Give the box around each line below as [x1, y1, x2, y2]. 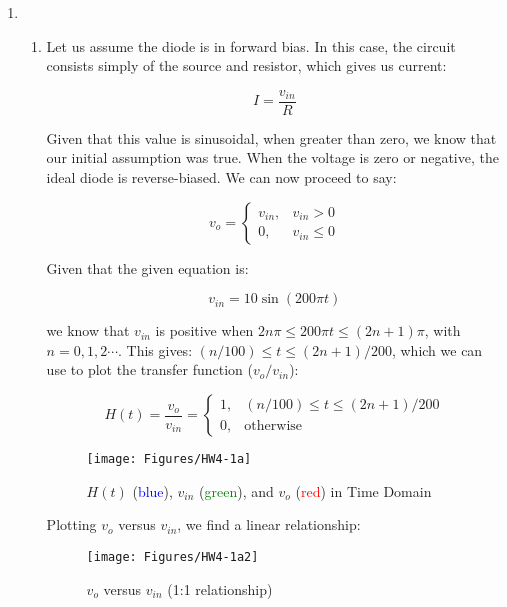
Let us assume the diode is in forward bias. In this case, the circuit [46, 35, 456, 56]
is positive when [155, 320, 254, 341]
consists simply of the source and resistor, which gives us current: [46, 55, 447, 76]
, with [424, 320, 461, 341]
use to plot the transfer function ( [46, 359, 253, 380]
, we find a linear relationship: [177, 514, 361, 535]
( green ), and [199, 480, 274, 501]
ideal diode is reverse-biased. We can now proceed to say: [46, 167, 397, 188]
